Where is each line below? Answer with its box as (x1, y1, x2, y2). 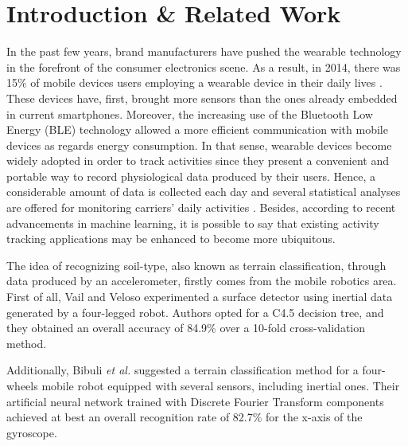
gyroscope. (6, 424, 57, 440)
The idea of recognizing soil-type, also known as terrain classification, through (6, 256, 387, 273)
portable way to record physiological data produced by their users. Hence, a (6, 167, 376, 184)
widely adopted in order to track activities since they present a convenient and (6, 152, 390, 169)
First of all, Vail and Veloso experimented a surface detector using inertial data (6, 288, 393, 305)
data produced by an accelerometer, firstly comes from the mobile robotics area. (6, 272, 397, 289)
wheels (6, 378, 38, 393)
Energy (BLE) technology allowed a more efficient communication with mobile (6, 121, 388, 138)
